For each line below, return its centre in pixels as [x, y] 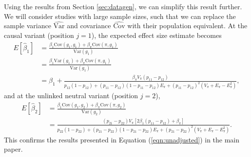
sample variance [28, 26]
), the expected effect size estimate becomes [156, 35]
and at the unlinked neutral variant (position [71, 96]
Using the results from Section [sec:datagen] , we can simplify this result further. [123, 6]
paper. [13, 149]
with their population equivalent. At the [187, 26]
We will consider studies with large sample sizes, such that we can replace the [120, 16]
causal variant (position [39, 35]
